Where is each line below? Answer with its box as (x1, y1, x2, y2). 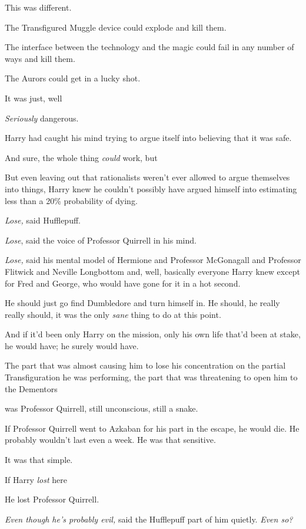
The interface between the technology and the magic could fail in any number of (5, 41, 294, 53)
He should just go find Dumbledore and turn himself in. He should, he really (5, 297, 280, 309)
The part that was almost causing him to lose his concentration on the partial (5, 359, 286, 372)
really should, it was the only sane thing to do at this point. (5, 308, 221, 320)
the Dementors (5, 382, 58, 395)
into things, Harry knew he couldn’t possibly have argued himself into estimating (5, 182, 297, 195)
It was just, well (5, 91, 62, 104)
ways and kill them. (5, 52, 75, 64)
